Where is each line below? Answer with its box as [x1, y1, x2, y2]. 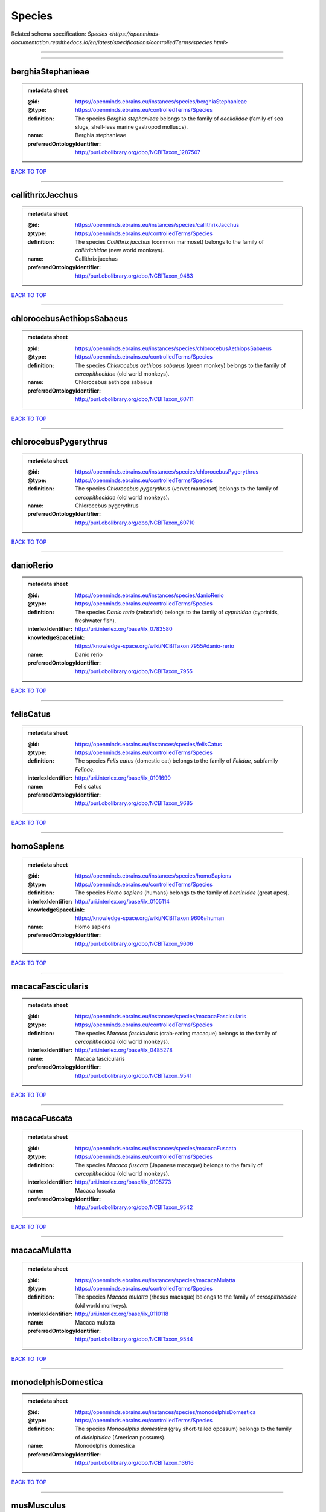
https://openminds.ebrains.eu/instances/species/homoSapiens [75, 872, 232, 879]
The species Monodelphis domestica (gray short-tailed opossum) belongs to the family [75, 1425, 292, 1433]
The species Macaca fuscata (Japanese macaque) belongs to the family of [75, 1161, 263, 1168]
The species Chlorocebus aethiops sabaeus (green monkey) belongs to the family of [75, 362, 286, 369]
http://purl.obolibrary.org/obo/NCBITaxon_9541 [75, 1072, 192, 1079]
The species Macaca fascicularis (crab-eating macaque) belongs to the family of [75, 1029, 278, 1037]
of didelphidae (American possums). [75, 1433, 166, 1441]
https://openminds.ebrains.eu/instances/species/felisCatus [75, 740, 222, 748]
